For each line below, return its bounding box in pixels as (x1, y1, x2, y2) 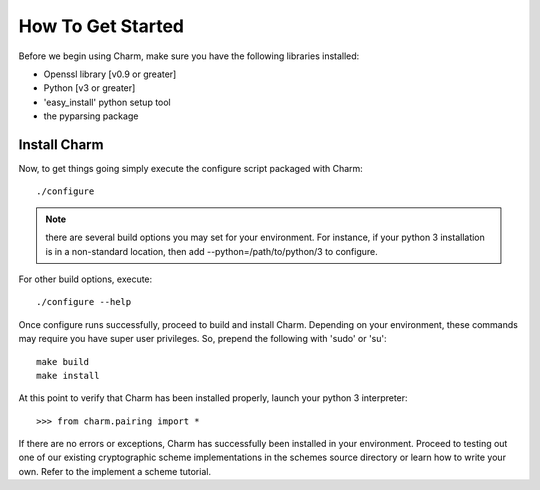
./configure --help (36, 296, 132, 308)
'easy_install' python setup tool (43, 96, 172, 108)
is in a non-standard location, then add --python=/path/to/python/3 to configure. (45, 245, 379, 257)
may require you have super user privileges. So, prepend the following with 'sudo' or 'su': (18, 333, 387, 345)
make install (36, 370, 100, 381)
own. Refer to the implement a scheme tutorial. (18, 465, 212, 477)
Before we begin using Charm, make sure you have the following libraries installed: (18, 50, 360, 62)
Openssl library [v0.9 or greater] (43, 68, 177, 80)
